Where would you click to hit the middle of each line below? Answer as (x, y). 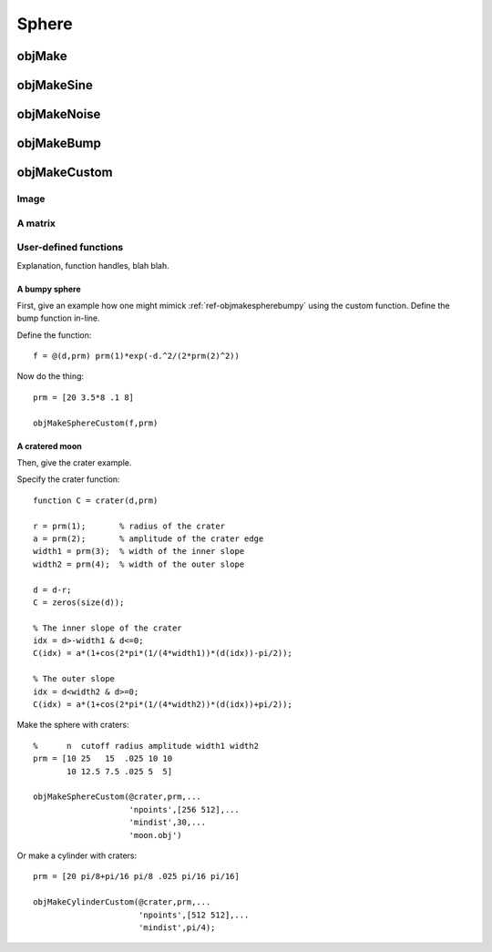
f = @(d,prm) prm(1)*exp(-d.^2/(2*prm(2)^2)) (137, 356)
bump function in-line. (58, 318)
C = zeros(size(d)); (79, 602)
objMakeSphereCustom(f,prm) (96, 423)
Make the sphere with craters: (73, 725)
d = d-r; (52, 589)
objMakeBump (59, 143)
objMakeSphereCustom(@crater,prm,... (118, 797)
